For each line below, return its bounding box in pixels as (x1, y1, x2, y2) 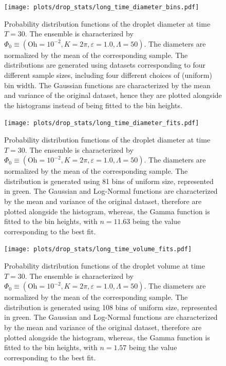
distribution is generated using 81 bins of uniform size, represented (4, 175, 214, 186)
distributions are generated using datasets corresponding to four (4, 59, 205, 70)
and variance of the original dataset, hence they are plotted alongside (4, 90, 222, 100)
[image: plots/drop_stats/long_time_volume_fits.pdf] (4, 246, 192, 253)
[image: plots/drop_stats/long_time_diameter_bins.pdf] (4, 4, 199, 11)
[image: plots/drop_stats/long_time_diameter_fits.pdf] (4, 119, 199, 127)
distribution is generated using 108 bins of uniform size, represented (4, 301, 217, 312)
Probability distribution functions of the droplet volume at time (4, 260, 205, 271)
